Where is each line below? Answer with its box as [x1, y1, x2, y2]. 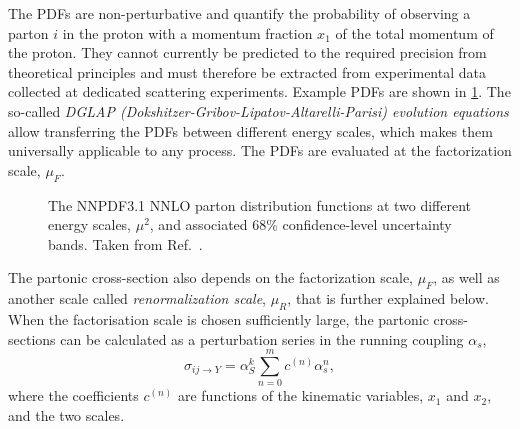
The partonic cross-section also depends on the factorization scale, [8, 267, 413, 288]
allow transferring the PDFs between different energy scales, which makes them [8, 120, 493, 141]
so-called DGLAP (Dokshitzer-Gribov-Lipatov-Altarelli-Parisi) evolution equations [8, 100, 509, 121]
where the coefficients [8, 385, 139, 406]
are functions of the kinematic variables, [177, 385, 424, 406]
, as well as [433, 267, 500, 288]
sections [8, 328, 56, 349]
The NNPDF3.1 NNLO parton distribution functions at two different [48, 194, 472, 215]
